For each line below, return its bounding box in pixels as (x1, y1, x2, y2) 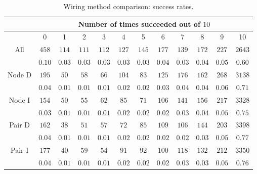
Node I (9, 94, 30, 105)
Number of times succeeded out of (78, 18, 200, 29)
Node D (8, 69, 32, 79)
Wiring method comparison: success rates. (63, 1, 194, 11)
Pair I (11, 145, 29, 155)
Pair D (9, 119, 30, 130)
